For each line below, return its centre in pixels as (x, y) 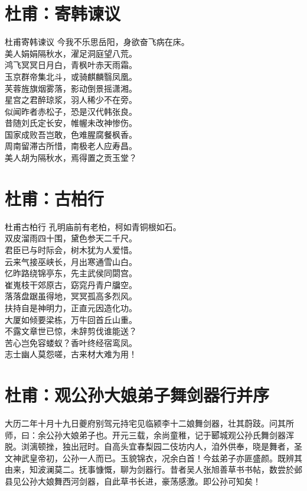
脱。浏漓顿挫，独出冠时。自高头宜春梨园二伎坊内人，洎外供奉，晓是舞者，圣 (153, 446)
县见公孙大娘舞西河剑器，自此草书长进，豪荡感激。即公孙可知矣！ (133, 481)
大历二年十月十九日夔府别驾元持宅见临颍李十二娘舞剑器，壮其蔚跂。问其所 (149, 423)
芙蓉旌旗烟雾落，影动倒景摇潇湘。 (71, 88)
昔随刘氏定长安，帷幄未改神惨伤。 (71, 123)
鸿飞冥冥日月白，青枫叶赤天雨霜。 (71, 65)
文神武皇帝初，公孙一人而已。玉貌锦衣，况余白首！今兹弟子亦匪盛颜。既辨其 (153, 458)
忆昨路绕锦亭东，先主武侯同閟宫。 (71, 273)
